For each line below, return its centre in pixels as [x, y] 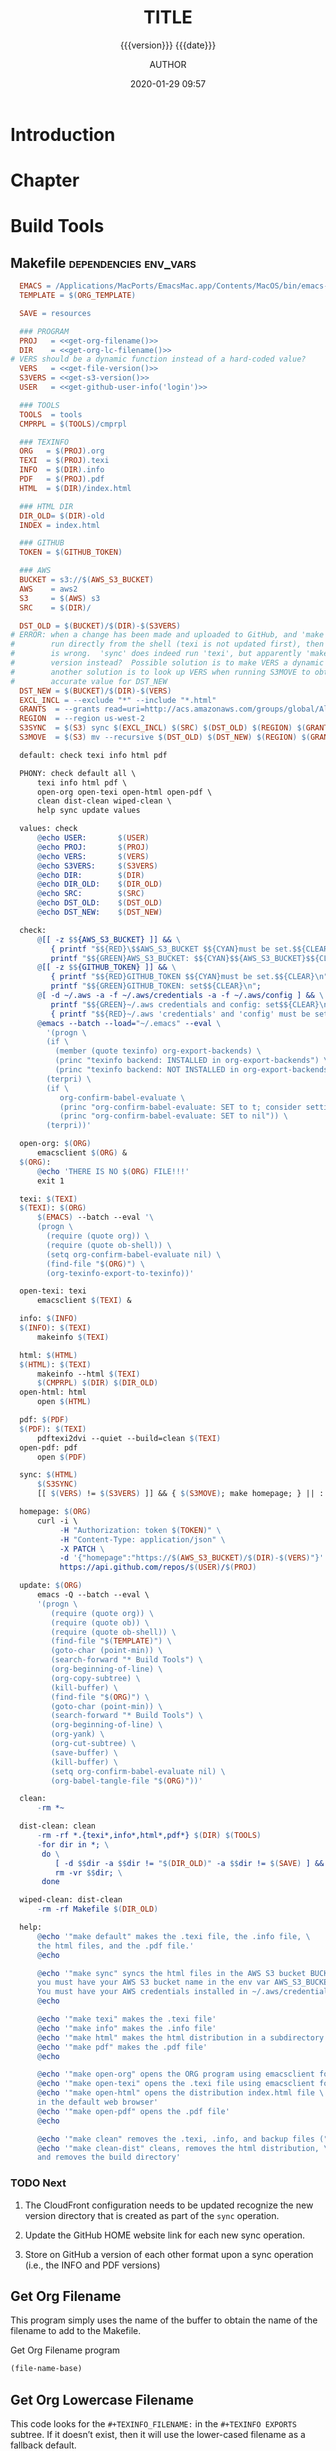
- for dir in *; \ [73, 1844]
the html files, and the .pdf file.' [115, 1946]
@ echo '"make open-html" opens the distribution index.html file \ [180, 2093]
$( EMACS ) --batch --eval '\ [95, 1217]
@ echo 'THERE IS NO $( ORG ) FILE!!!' [113, 1171]
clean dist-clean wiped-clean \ [104, 801]
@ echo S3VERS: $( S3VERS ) [97, 866]
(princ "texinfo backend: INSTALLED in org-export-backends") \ [191, 1061]
